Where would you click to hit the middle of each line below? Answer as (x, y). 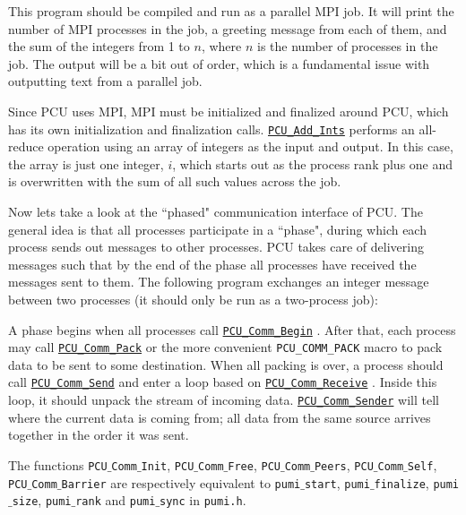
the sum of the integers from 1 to (99, 46)
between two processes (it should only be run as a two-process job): (193, 299)
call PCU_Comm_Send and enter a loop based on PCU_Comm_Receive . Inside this (223, 382)
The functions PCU (58, 464)
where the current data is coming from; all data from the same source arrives (220, 417)
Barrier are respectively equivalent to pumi (181, 482)
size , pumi (42, 500)
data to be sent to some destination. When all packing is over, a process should (226, 364)
